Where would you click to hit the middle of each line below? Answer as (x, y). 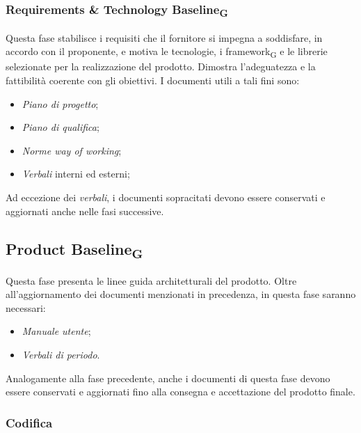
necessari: (26, 307)
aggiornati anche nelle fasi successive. (85, 211)
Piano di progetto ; (60, 103)
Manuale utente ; (56, 331)
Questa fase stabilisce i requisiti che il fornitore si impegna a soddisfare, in (164, 37)
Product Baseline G (74, 250)
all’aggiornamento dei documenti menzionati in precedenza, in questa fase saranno (181, 294)
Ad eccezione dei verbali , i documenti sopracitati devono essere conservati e (166, 197)
